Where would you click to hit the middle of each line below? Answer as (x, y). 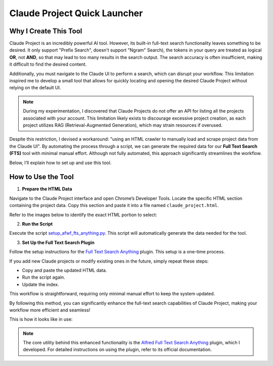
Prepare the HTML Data (47, 189)
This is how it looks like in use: (41, 319)
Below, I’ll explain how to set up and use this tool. (60, 163)
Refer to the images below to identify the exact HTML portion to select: (83, 215)
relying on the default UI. (35, 88)
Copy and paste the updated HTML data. (64, 270)
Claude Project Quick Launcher (76, 13)
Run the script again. (43, 277)
